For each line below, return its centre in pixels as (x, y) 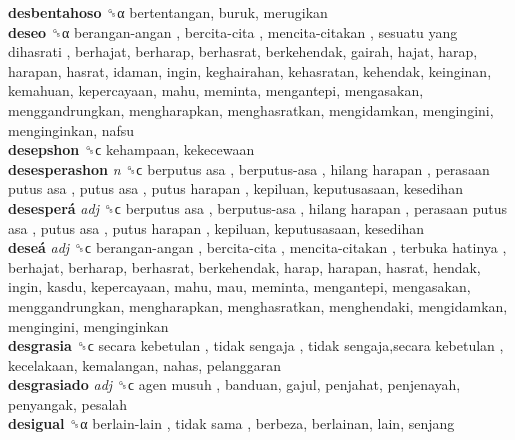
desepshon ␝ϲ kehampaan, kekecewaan (131, 149)
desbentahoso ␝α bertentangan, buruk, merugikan (168, 12)
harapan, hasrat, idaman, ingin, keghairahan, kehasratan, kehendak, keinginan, (250, 70)
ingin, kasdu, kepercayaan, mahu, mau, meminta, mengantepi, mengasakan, (239, 286)
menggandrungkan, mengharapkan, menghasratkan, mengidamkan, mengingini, (251, 109)
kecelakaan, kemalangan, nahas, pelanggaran (145, 364)
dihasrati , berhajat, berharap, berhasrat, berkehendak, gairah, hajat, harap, (243, 51)
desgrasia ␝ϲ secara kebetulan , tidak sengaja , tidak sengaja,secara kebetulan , (256, 345)
